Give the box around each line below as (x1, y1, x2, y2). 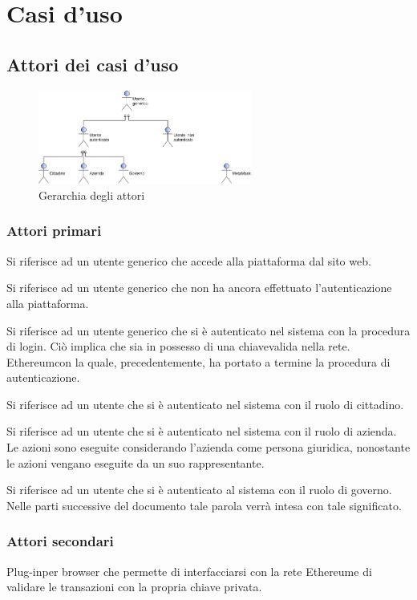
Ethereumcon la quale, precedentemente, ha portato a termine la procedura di (6, 353, 391, 370)
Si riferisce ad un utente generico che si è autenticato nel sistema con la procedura (6, 322, 411, 339)
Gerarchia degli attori (38, 186, 145, 203)
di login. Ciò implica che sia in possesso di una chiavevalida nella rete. (6, 338, 350, 355)
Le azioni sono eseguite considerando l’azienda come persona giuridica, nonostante (6, 439, 411, 456)
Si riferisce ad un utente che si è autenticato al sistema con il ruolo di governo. (6, 481, 392, 498)
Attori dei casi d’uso (6, 51, 179, 76)
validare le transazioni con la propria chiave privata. (6, 578, 262, 595)
